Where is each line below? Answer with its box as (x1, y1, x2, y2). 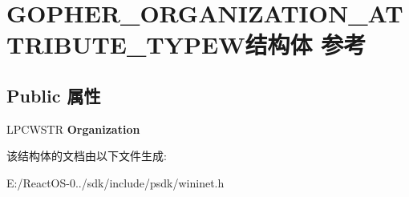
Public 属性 (6, 82, 101, 107)
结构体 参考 (245, 28, 366, 61)
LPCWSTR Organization (6, 120, 140, 137)
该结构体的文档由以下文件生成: (6, 147, 167, 164)
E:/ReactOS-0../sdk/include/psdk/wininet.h (6, 174, 225, 191)
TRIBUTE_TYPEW (6, 28, 245, 61)
